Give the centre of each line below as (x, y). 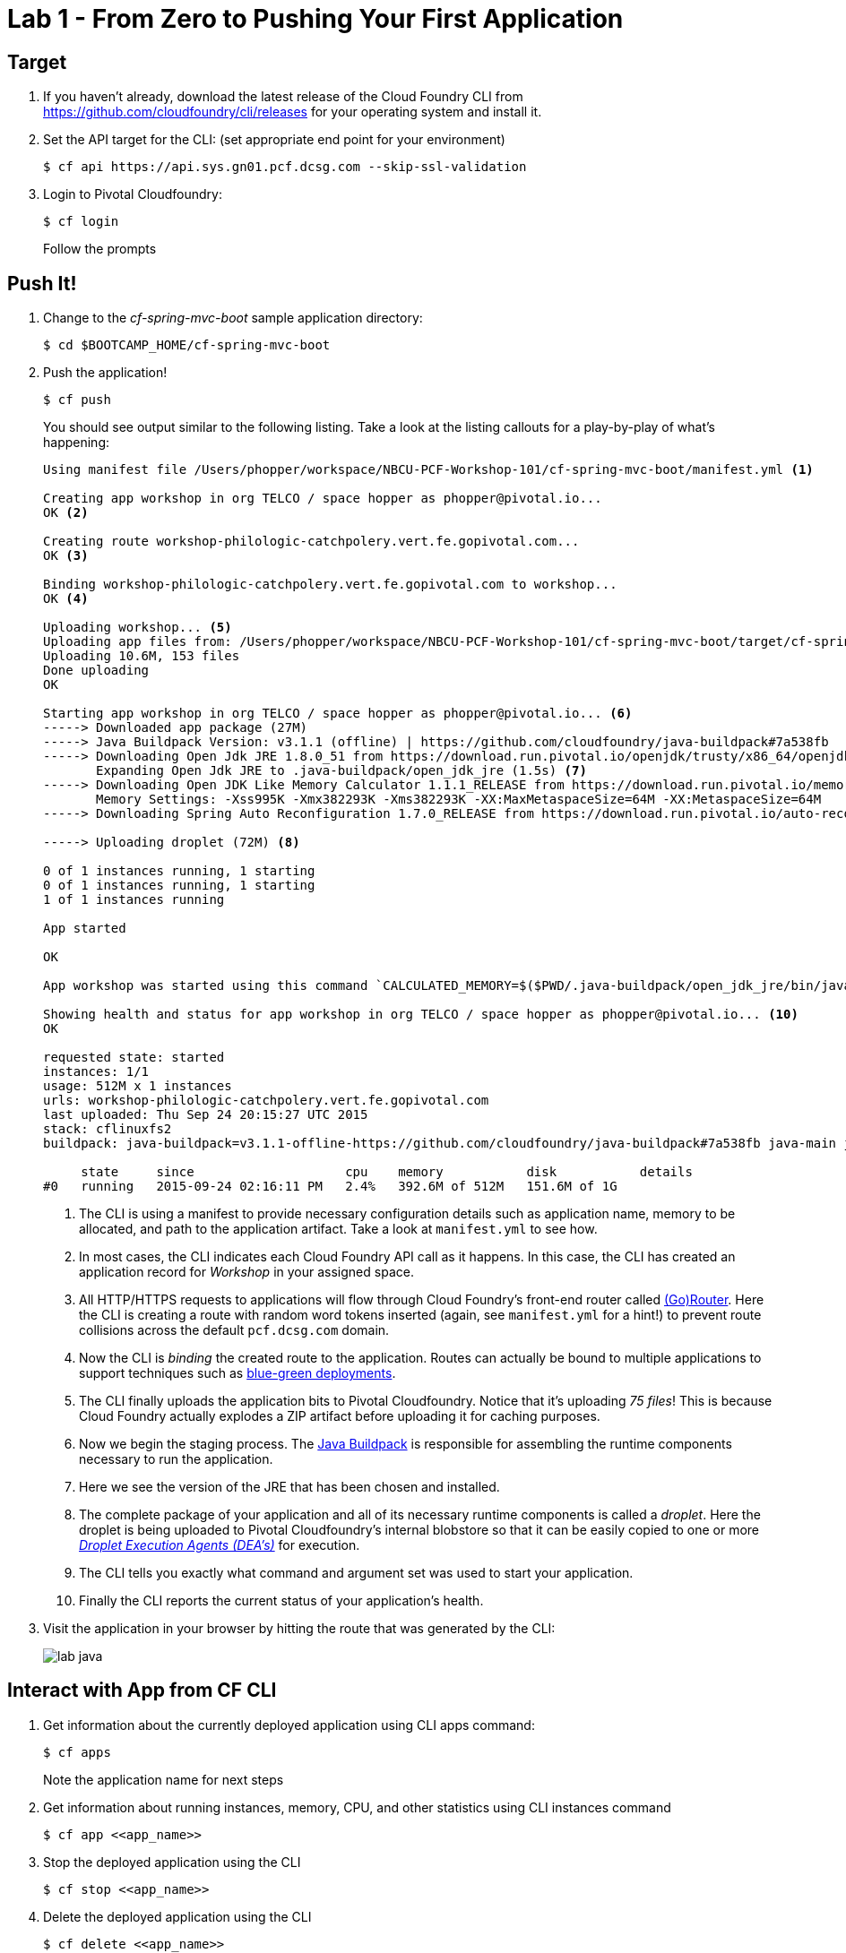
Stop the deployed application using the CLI (172, 1862)
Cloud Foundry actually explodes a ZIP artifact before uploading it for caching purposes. (340, 1416)
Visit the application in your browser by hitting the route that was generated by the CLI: (299, 1629)
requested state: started (134, 1058)
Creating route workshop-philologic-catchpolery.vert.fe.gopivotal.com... (311, 542)
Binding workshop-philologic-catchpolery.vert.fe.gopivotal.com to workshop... (330, 585)
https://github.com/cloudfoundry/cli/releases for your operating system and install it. (293, 112)
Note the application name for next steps (164, 1779)
